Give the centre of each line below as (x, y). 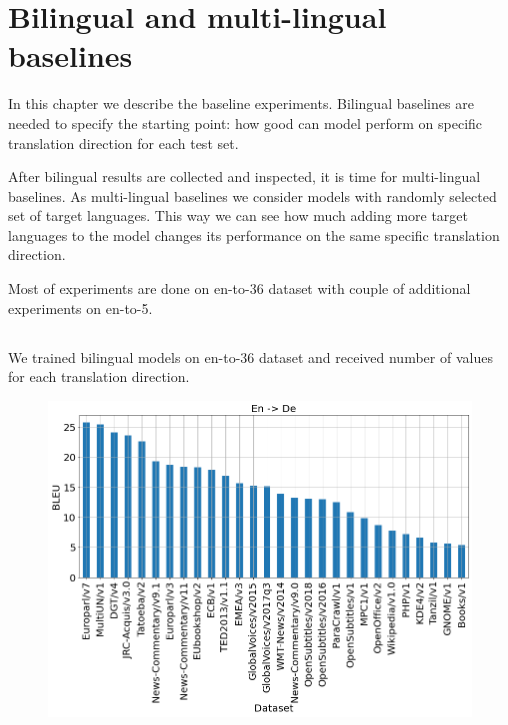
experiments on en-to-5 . (80, 307)
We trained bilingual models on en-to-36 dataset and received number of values (250, 356)
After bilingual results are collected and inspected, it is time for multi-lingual (244, 176)
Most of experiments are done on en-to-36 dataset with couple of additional (239, 288)
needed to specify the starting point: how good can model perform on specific (245, 122)
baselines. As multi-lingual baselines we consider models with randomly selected (252, 195)
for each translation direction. (99, 376)
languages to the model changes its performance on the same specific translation (254, 234)
